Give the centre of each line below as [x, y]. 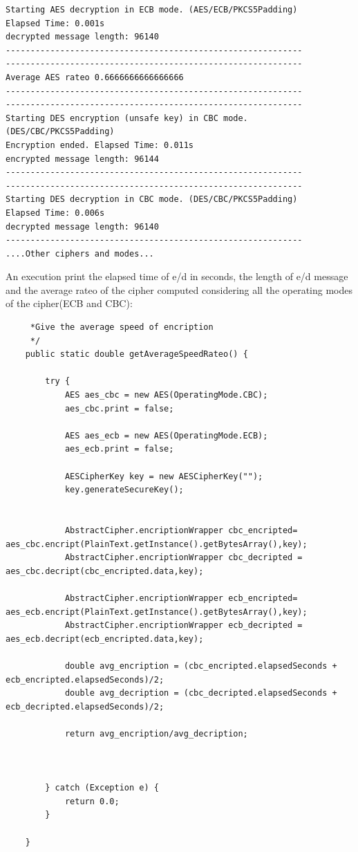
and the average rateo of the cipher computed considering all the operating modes [179, 289]
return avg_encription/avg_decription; [156, 733]
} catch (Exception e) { [102, 788]
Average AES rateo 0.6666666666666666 [95, 77]
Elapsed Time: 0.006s [55, 213]
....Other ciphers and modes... [80, 253]
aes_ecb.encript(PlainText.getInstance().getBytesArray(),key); [157, 612]
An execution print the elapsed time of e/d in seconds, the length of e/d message [177, 276]
